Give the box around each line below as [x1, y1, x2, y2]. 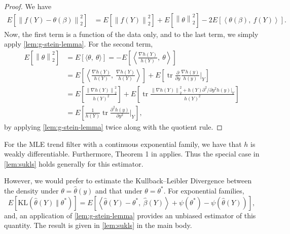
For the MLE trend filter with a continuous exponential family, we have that [4, 138, 242, 149]
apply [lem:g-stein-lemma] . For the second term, [4, 38, 153, 49]
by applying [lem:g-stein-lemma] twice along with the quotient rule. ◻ [4, 121, 223, 132]
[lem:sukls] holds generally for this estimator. [4, 158, 143, 169]
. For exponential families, [163, 185, 244, 196]
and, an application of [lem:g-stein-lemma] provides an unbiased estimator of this [4, 210, 256, 220]
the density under [4, 185, 59, 196]
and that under [95, 185, 142, 196]
